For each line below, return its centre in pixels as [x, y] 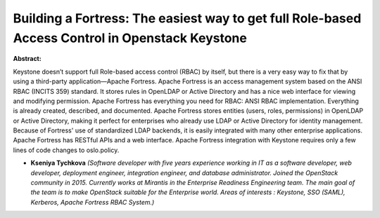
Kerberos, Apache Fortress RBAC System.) [93, 202]
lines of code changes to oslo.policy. [66, 150]
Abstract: [27, 59]
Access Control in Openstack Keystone [130, 38]
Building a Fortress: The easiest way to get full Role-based [187, 18]
